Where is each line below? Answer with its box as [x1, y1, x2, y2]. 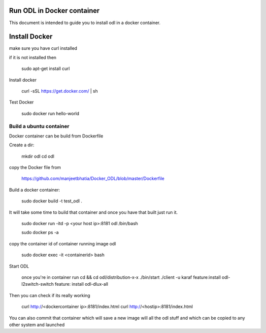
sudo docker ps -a [21, 230, 59, 235]
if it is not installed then [9, 54, 57, 60]
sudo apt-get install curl [21, 66, 70, 71]
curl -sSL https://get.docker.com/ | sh [21, 88, 98, 94]
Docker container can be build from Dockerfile [9, 133, 103, 139]
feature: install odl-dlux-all [55, 281, 108, 287]
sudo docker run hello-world [21, 110, 80, 116]
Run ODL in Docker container [9, 6, 100, 15]
